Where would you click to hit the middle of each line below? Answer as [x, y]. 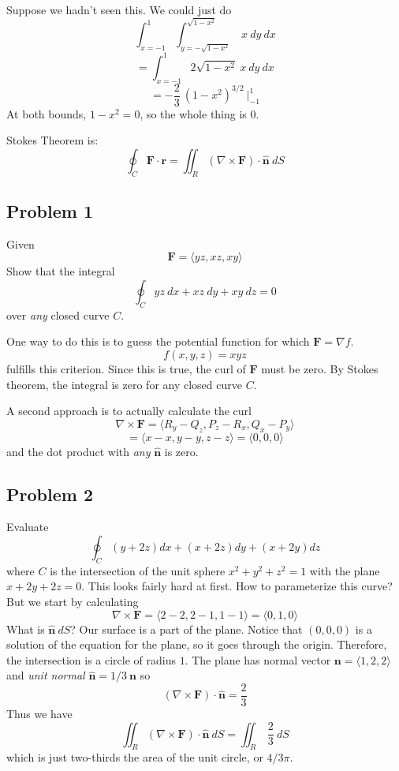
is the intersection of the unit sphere [138, 570]
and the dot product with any [78, 451]
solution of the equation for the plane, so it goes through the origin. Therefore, [197, 644]
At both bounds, [47, 113]
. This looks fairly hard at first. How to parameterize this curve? [237, 586]
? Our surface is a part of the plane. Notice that [186, 629]
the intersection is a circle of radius [91, 659]
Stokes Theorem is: [52, 140]
